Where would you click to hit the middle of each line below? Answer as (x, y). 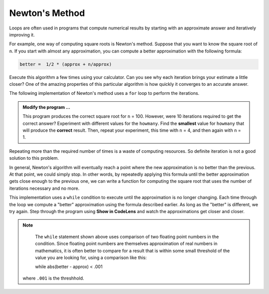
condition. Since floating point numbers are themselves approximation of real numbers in (126, 244)
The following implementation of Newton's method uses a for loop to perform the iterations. (104, 93)
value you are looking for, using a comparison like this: (91, 258)
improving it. (22, 34)
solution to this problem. (34, 158)
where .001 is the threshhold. (53, 278)
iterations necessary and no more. (44, 188)
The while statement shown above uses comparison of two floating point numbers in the (127, 237)
